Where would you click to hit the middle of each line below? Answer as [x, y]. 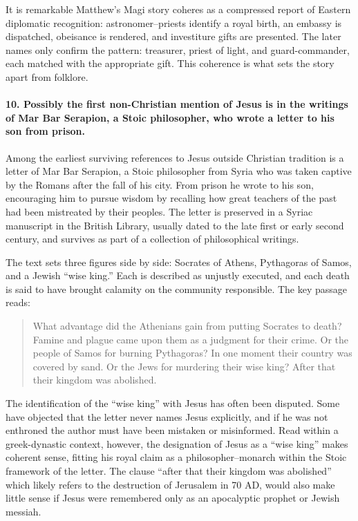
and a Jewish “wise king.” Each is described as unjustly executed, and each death [178, 275]
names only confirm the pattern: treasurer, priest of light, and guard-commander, [178, 49]
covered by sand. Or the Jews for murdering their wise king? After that [184, 366]
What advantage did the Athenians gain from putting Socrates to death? [187, 326]
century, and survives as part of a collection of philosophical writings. [152, 239]
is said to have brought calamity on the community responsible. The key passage [177, 288]
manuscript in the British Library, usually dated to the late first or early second [175, 225]
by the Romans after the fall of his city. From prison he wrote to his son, [160, 184]
